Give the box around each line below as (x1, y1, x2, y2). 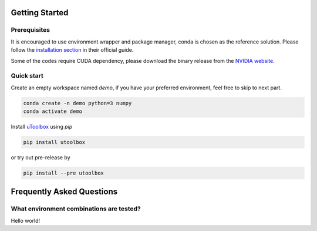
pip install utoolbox (23, 139, 86, 146)
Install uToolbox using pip (11, 123, 73, 130)
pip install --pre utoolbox (23, 170, 104, 176)
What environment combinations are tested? (11, 205, 141, 213)
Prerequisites (11, 26, 50, 34)
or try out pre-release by (11, 154, 70, 161)
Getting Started (11, 8, 69, 18)
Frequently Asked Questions (11, 187, 118, 197)
